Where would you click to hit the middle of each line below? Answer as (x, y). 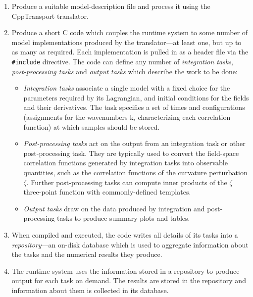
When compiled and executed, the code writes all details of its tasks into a (125, 234)
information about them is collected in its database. (90, 290)
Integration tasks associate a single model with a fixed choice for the (127, 88)
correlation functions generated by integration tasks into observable (126, 163)
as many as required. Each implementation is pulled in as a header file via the (130, 52)
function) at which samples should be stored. (92, 126)
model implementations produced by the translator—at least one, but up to (126, 42)
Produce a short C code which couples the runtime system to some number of (130, 32)
